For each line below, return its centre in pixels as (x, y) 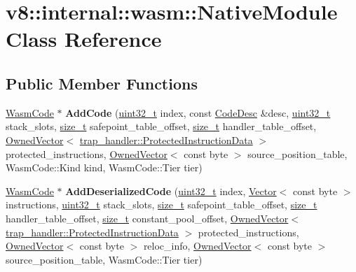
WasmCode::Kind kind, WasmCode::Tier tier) (104, 167)
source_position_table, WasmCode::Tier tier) (104, 259)
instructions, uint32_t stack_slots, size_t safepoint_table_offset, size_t (162, 205)
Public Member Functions (102, 83)
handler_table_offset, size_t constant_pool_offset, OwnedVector (147, 218)
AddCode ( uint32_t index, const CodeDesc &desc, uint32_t (198, 112)
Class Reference (84, 39)
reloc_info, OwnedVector (197, 246)
